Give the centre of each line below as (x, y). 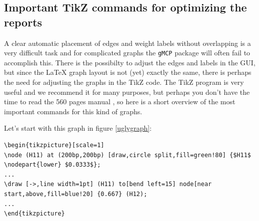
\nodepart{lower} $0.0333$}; (52, 165)
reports (23, 22)
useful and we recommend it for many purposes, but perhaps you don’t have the (127, 92)
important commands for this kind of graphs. (73, 111)
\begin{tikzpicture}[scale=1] (54, 145)
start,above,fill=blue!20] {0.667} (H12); (76, 194)
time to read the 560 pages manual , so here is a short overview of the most (120, 102)
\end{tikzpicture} (34, 214)
